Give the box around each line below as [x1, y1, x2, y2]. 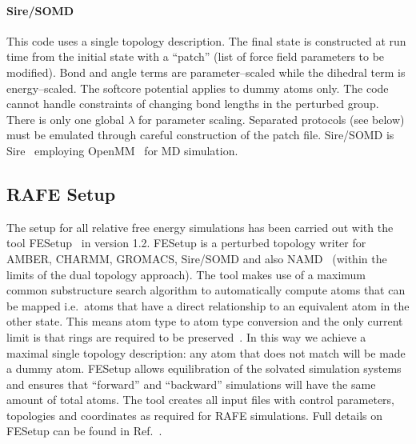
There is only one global [6, 110, 125, 127]
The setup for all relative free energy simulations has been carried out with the [6, 218, 394, 235]
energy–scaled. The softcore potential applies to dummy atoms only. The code [6, 79, 389, 96]
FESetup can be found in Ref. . [6, 422, 162, 439]
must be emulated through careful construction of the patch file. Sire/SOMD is [6, 126, 394, 143]
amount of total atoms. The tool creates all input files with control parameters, [6, 391, 395, 408]
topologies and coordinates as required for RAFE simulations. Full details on [6, 406, 383, 423]
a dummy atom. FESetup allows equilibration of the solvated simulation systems [6, 360, 402, 377]
